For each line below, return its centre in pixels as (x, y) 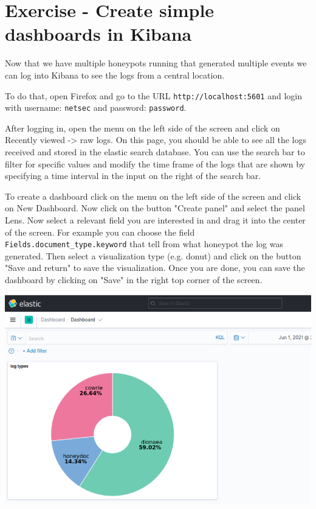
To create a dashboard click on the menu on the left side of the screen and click (153, 196)
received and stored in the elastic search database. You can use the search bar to (155, 152)
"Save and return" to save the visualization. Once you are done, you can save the (155, 268)
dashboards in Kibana (98, 34)
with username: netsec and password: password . (96, 107)
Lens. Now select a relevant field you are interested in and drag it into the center (155, 219)
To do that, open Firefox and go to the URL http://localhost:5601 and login (153, 95)
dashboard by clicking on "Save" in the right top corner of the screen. (134, 279)
